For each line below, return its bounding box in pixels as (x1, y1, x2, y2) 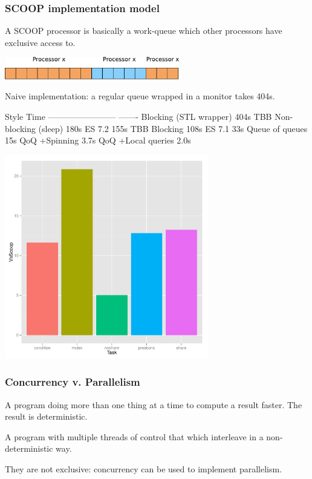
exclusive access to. (5, 36, 76, 48)
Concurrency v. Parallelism (5, 374, 140, 389)
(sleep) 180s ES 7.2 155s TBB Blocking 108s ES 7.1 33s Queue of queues (38, 122, 308, 134)
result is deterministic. (5, 410, 88, 423)
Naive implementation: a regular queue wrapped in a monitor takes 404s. (5, 90, 275, 102)
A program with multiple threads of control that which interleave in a (5, 430, 264, 443)
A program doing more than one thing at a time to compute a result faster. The (5, 398, 302, 411)
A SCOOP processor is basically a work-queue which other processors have (5, 24, 282, 37)
